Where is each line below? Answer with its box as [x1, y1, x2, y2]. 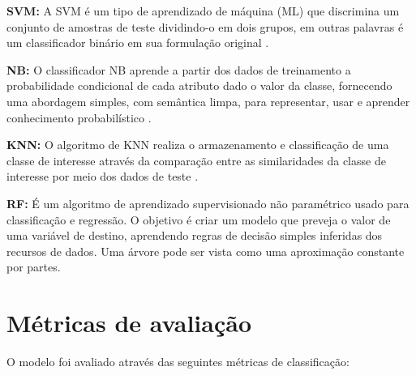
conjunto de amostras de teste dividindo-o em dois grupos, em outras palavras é [6, 18, 404, 35]
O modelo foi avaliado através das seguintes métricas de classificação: [6, 353, 350, 370]
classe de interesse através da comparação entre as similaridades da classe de [6, 151, 386, 168]
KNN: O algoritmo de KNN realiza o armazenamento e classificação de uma [6, 136, 389, 153]
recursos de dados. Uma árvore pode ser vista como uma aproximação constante [6, 242, 405, 259]
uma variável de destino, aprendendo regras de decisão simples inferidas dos [6, 227, 383, 244]
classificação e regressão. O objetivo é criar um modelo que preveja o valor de [6, 211, 391, 228]
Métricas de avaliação [6, 306, 252, 339]
